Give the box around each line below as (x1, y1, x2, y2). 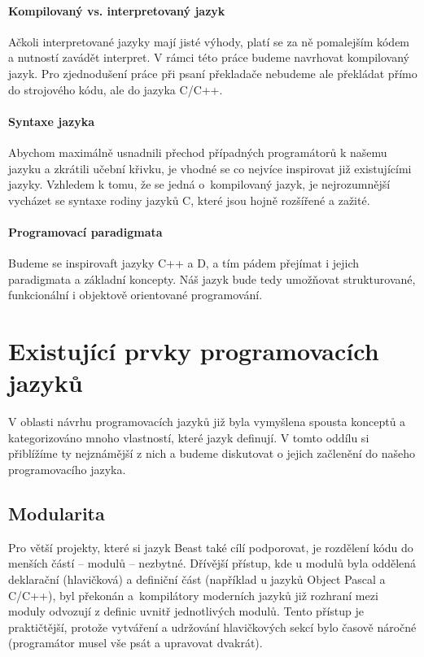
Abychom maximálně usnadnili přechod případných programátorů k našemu (8, 143, 387, 160)
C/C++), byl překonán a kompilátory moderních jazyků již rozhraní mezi (8, 586, 378, 603)
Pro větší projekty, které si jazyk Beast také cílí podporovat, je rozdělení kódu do (8, 538, 413, 555)
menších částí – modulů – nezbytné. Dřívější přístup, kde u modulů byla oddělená (8, 555, 417, 572)
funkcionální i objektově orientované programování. (8, 286, 263, 303)
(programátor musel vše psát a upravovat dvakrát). (8, 634, 263, 651)
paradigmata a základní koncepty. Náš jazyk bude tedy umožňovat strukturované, (8, 270, 416, 287)
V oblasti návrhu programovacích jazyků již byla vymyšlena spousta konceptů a (8, 413, 406, 430)
